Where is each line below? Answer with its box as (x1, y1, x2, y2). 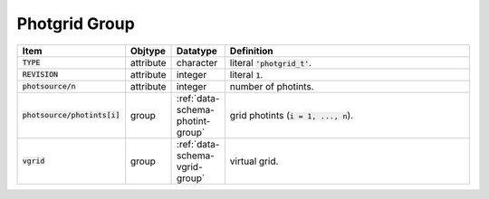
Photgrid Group (16, 14, 135, 33)
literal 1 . (229, 68, 264, 81)
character (177, 56, 218, 69)
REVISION (22, 70, 59, 80)
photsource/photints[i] (22, 110, 120, 120)
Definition (229, 44, 273, 57)
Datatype (177, 44, 217, 57)
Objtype (129, 44, 167, 57)
